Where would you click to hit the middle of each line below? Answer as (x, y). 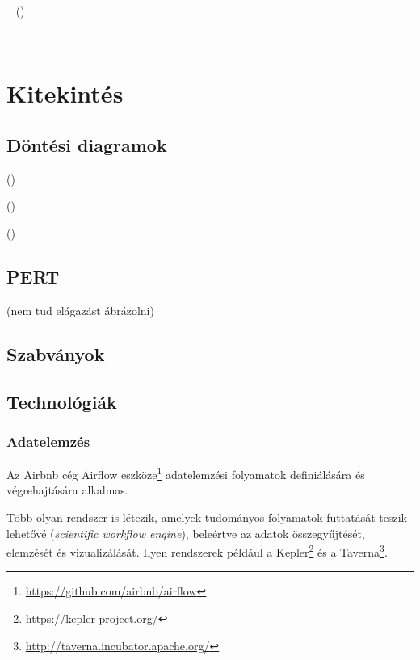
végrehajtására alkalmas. (67, 490)
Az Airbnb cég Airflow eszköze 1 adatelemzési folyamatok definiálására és (186, 473)
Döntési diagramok (87, 144)
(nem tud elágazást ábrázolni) (80, 310)
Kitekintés (65, 93)
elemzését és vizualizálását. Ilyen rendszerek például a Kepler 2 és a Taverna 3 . (197, 551)
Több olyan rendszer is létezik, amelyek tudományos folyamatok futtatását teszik (207, 517)
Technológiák (62, 401)
